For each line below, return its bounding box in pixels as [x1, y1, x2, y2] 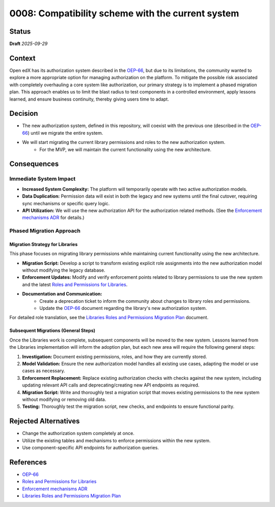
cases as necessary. [22, 368, 66, 374]
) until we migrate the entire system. [28, 130, 103, 136]
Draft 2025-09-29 [9, 41, 48, 47]
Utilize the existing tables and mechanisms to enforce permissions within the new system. [22, 437, 211, 444]
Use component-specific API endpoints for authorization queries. [22, 445, 159, 450]
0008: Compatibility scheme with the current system [9, 8, 239, 19]
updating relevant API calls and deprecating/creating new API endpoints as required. [22, 382, 200, 388]
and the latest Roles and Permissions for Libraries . [22, 281, 128, 287]
